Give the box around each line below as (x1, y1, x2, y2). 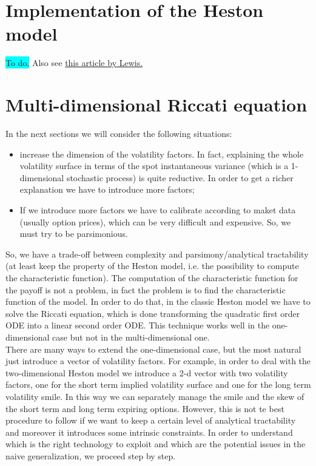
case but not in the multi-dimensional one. (52, 330, 210, 343)
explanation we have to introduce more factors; (19, 183, 195, 196)
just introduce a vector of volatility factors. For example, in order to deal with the (5, 354, 311, 367)
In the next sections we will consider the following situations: (5, 127, 232, 140)
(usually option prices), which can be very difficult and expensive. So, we (19, 215, 291, 228)
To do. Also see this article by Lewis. (5, 56, 143, 69)
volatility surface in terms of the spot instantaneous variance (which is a (19, 159, 289, 172)
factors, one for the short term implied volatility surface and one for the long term (5, 378, 311, 391)
